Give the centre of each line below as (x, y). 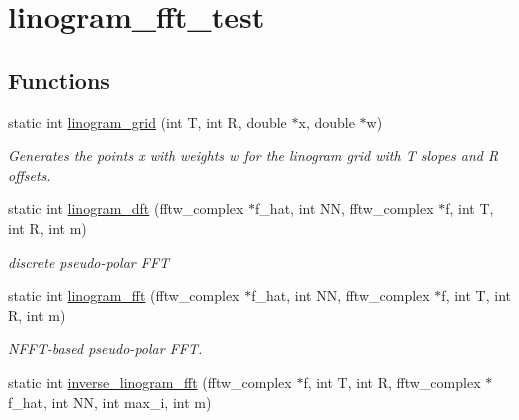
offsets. (29, 174)
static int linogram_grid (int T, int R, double (147, 121)
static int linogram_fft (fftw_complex (124, 295)
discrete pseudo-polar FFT (89, 261)
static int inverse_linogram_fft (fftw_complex (150, 381)
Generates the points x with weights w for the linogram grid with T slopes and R (253, 155)
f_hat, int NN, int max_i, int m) (110, 401)
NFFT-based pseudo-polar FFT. (105, 348)
